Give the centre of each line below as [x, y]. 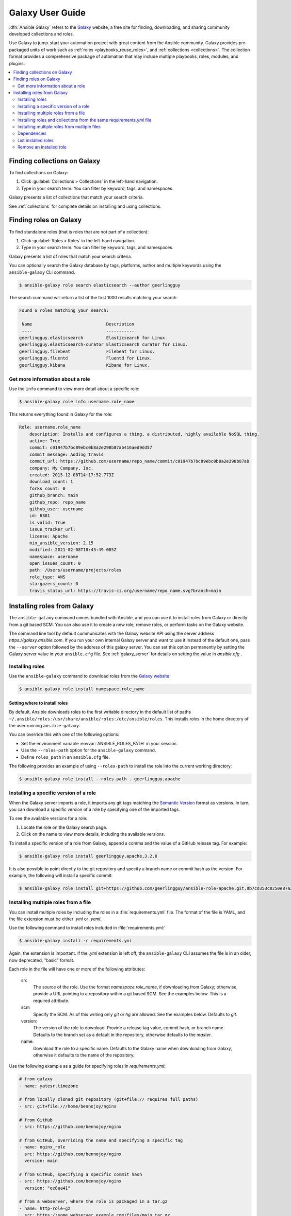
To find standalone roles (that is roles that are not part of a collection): [79, 232]
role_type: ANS [47, 577]
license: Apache [48, 536]
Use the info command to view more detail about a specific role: [74, 389]
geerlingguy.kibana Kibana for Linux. [84, 365]
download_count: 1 [51, 482]
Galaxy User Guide [47, 13]
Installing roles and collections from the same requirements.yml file [85, 120]
